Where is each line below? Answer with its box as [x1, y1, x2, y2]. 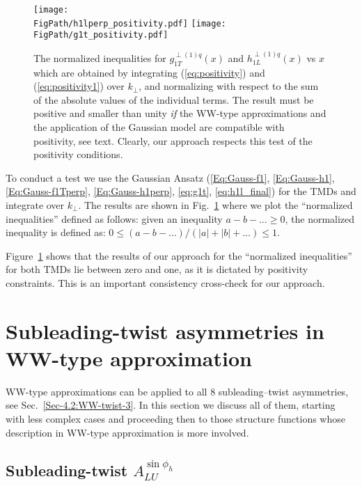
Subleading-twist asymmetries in [6, 316, 324, 345]
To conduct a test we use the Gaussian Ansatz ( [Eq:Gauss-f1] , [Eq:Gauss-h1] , [6, 170, 335, 185]
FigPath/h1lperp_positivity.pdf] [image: [33, 18, 226, 29]
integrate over [6, 197, 65, 212]
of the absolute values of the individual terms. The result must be [33, 92, 314, 107]
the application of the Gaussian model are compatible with [33, 119, 285, 134]
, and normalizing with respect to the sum [139, 79, 319, 93]
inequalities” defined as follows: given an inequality [6, 211, 223, 226]
